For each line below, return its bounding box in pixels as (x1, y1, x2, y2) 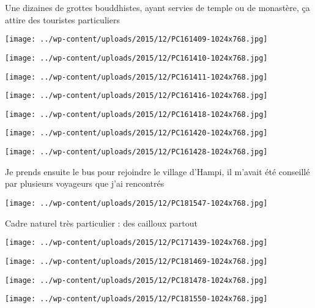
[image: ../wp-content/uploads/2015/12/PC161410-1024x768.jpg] (5, 53, 268, 62)
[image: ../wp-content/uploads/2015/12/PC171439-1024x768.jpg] (5, 238, 268, 247)
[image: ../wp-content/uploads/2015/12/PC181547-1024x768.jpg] (5, 198, 268, 208)
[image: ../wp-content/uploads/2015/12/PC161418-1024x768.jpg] (5, 110, 268, 119)
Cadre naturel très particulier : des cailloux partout (5, 216, 198, 229)
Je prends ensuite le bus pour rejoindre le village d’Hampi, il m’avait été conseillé (5, 165, 310, 178)
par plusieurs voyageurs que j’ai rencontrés (5, 177, 165, 190)
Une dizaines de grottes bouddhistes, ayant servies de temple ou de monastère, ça (5, 1, 310, 13)
